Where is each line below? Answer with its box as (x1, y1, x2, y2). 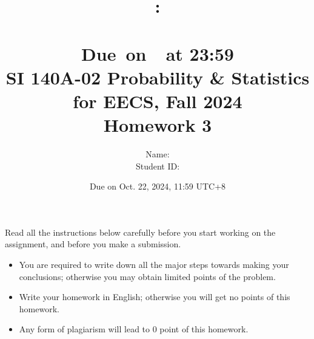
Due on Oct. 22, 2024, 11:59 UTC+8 (89, 180, 226, 193)
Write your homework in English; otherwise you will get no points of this (19, 290, 290, 303)
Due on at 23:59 (81, 41, 234, 66)
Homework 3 (103, 112, 212, 137)
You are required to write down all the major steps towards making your (19, 258, 289, 271)
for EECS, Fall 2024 (73, 88, 242, 113)
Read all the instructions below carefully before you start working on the (5, 225, 276, 238)
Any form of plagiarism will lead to (19, 323, 150, 335)
